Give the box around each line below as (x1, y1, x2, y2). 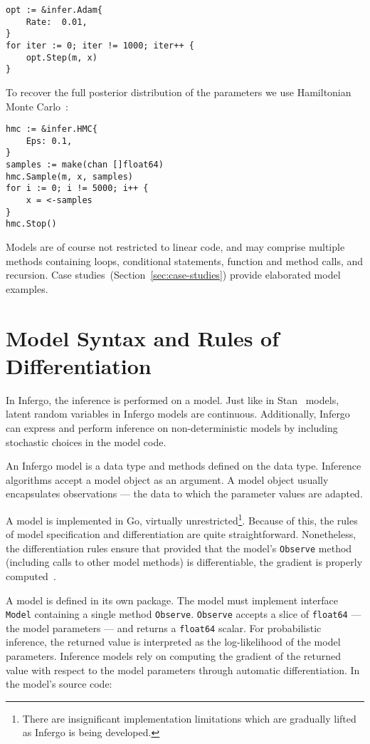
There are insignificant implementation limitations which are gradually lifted (22, 711, 356, 725)
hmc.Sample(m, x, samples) (6, 171, 133, 182)
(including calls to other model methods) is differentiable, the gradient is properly (6, 554, 363, 569)
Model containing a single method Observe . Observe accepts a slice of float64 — (6, 606, 361, 621)
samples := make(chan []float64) (6, 160, 164, 170)
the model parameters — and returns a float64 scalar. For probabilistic (6, 620, 322, 635)
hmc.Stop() (6, 219, 57, 229)
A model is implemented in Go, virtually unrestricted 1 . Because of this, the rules (6, 510, 358, 527)
